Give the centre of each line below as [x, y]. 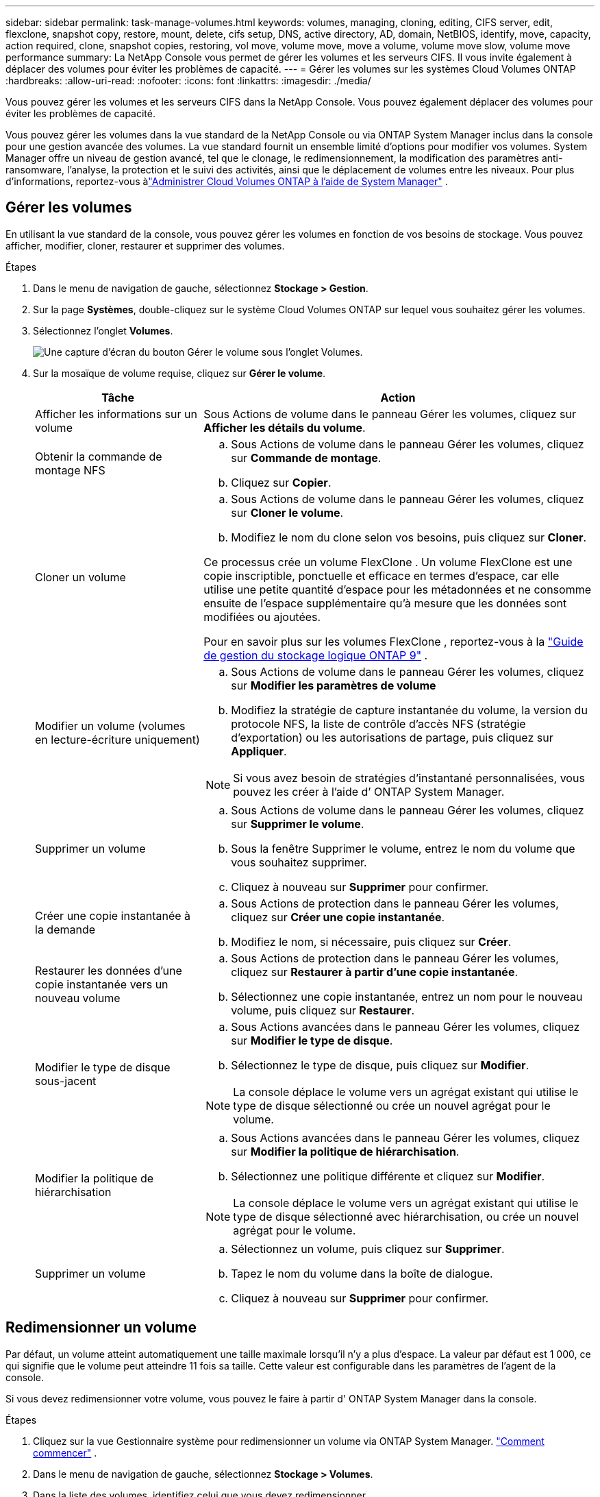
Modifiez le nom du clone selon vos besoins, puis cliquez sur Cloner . [409, 537]
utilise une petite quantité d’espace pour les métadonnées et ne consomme [398, 589]
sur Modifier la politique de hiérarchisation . [345, 1151]
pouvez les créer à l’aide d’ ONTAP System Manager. [369, 791]
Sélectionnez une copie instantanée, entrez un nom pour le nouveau [407, 996]
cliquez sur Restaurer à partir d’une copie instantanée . [375, 972]
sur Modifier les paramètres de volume [334, 685]
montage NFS [70, 470]
